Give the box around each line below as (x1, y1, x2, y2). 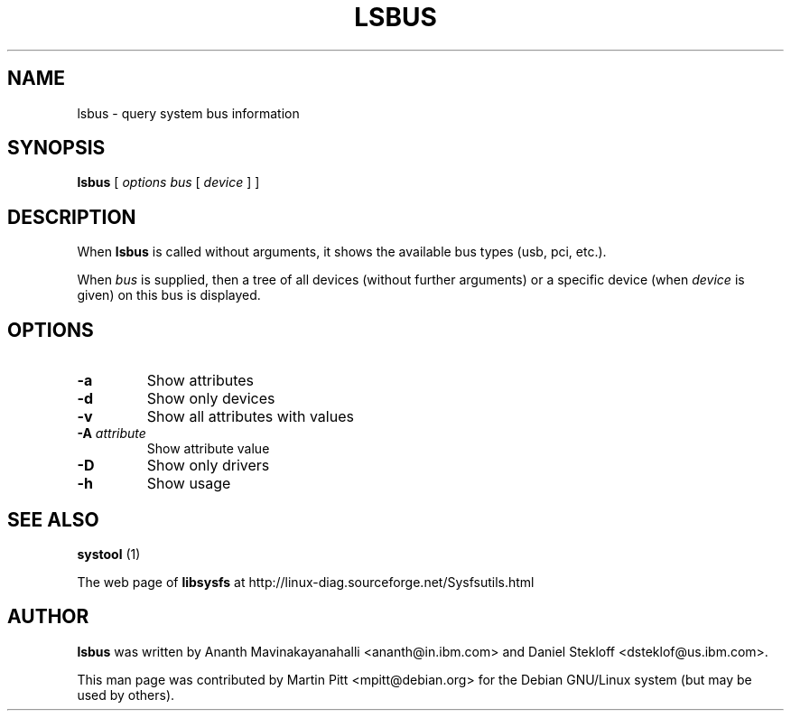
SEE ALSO (7, 508, 99, 531)
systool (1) (77, 545, 141, 562)
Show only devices (146, 389, 275, 408)
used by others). (77, 686, 175, 703)
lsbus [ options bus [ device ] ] (77, 174, 260, 191)
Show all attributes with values (146, 407, 354, 426)
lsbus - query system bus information (77, 105, 300, 121)
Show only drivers (146, 456, 270, 475)
